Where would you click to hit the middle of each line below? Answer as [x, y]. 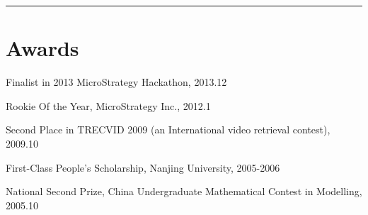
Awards [42, 48]
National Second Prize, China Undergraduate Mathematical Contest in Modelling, [184, 191]
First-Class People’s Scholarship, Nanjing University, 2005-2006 [143, 167]
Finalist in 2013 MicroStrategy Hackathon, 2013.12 [116, 82]
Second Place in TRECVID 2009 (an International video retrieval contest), [168, 129]
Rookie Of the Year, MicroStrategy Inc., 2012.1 [108, 105]
